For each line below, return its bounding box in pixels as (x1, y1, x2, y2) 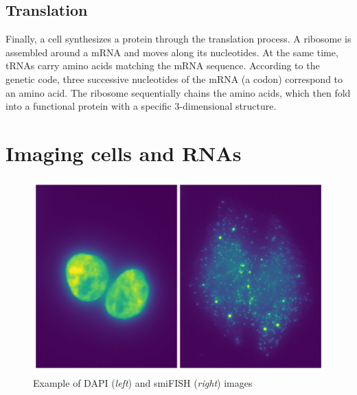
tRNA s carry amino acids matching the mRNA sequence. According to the (5, 58, 320, 73)
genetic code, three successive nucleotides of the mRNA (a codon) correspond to (5, 71, 343, 86)
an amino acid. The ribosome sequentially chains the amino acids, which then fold (5, 85, 351, 99)
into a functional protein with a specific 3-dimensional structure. (5, 99, 277, 113)
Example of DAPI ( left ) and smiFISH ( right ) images (33, 375, 253, 390)
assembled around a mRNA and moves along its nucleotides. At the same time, (5, 45, 338, 59)
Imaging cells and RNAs (5, 139, 242, 167)
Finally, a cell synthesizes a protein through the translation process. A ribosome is (5, 32, 352, 46)
